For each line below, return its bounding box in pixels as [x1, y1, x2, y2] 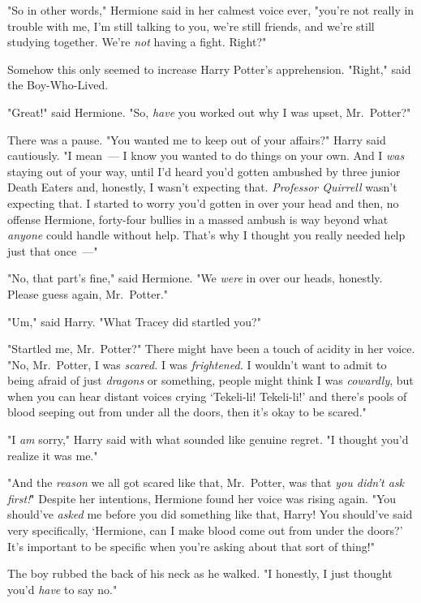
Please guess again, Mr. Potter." [7, 285, 169, 302]
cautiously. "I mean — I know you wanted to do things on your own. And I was [7, 147, 405, 164]
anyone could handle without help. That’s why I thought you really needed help [7, 226, 406, 243]
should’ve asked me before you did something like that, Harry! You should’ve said [7, 506, 413, 523]
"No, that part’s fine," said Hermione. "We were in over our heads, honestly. [7, 269, 383, 286]
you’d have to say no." [7, 580, 118, 597]
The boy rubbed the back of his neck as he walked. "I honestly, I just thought [7, 565, 393, 582]
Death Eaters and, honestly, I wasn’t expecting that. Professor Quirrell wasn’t [7, 179, 397, 196]
